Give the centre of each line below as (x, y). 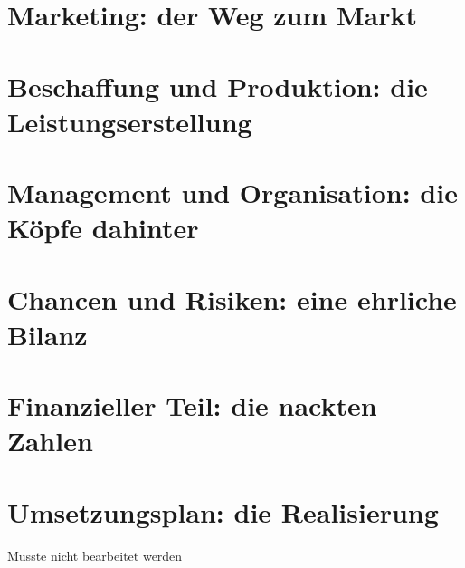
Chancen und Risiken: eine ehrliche (232, 298)
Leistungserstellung (130, 121)
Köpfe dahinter (103, 228)
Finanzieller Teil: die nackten (192, 405)
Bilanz (47, 334)
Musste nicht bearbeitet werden (95, 555)
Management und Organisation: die (232, 193)
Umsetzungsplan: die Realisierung (223, 511)
